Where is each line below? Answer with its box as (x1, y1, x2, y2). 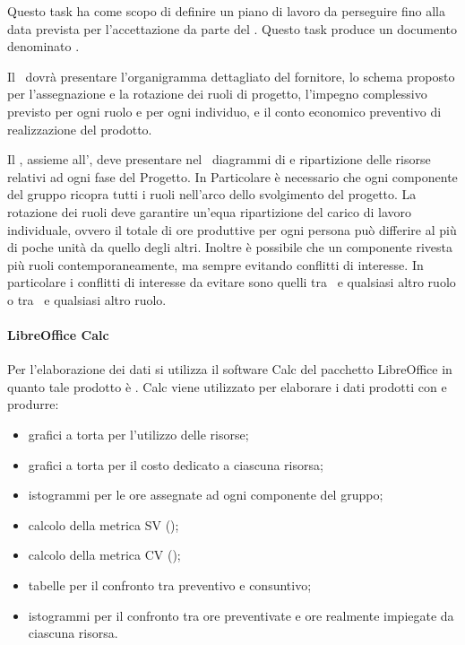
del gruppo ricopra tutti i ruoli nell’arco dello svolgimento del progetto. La (7, 185, 417, 204)
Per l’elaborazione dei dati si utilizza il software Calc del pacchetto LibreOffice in (7, 360, 452, 379)
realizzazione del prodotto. (7, 119, 152, 138)
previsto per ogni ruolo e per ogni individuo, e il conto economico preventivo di (7, 101, 442, 120)
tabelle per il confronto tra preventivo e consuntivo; (28, 576, 312, 595)
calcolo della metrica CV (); (28, 545, 181, 564)
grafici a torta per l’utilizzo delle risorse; (28, 425, 249, 444)
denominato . (7, 37, 80, 56)
